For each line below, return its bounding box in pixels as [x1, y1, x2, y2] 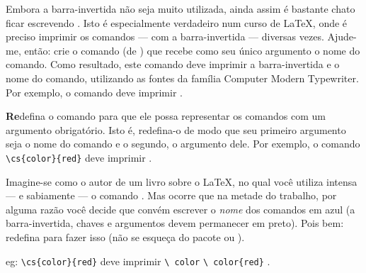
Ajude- [327, 29, 357, 44]
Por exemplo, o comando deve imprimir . [6, 84, 183, 99]
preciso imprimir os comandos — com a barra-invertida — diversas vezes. [6, 29, 324, 44]
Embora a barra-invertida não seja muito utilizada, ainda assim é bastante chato [6, 1, 355, 16]
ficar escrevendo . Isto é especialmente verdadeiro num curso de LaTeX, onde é [6, 15, 348, 30]
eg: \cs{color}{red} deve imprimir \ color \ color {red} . [6, 253, 270, 268]
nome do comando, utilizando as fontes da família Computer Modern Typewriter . [6, 70, 359, 85]
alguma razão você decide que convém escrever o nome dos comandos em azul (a [6, 201, 355, 216]
